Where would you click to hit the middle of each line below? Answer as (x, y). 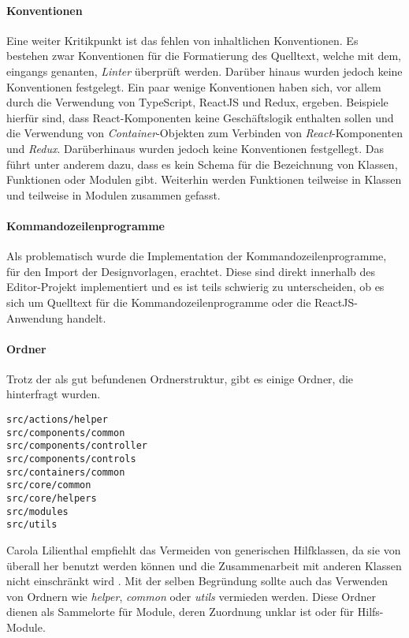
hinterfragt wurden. (54, 394)
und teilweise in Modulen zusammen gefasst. (113, 194)
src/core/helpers (52, 499)
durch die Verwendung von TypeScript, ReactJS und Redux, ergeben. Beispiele (197, 102)
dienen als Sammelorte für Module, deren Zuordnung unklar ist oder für (180, 612)
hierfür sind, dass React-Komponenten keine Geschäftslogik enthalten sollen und (200, 117)
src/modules (37, 511)
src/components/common (66, 433)
